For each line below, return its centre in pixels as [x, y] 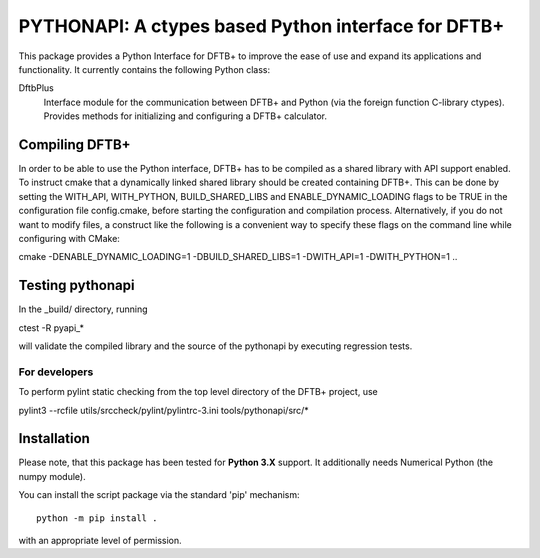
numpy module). [52, 476]
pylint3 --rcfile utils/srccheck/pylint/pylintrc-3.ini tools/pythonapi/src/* [163, 410]
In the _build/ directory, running [83, 309]
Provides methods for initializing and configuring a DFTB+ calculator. [185, 116]
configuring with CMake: [69, 238]
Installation [54, 438]
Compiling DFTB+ [74, 144]
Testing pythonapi [76, 285]
